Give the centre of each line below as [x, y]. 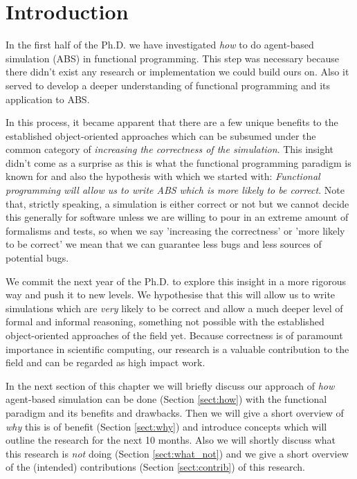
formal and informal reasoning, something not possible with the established [165, 322]
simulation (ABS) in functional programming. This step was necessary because [172, 58]
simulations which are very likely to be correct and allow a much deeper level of [174, 308]
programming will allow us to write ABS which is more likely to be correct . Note [175, 190]
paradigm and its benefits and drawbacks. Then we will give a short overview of [175, 412]
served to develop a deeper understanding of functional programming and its [168, 85]
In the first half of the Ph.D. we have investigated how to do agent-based [160, 45]
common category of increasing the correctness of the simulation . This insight [170, 149]
